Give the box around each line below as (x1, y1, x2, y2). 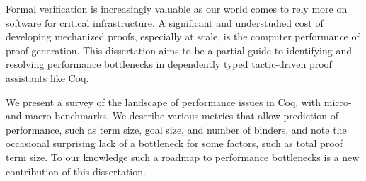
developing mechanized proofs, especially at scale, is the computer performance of (6, 29, 360, 44)
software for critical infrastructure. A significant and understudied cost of (6, 15, 324, 30)
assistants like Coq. (6, 70, 89, 85)
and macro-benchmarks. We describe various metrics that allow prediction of (6, 108, 338, 123)
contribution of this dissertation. (6, 163, 146, 178)
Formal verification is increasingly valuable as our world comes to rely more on (6, 1, 348, 16)
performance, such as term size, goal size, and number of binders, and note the (6, 122, 347, 136)
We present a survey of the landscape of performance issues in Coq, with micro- (6, 94, 352, 109)
